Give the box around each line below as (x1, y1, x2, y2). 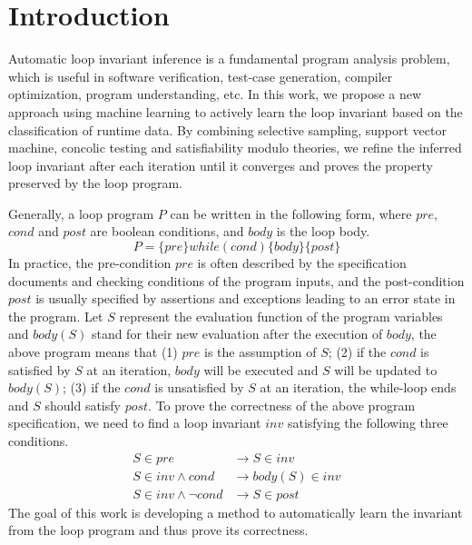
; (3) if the (63, 378, 121, 397)
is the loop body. (276, 222, 370, 241)
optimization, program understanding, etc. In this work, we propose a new (8, 84, 422, 104)
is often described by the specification (197, 253, 407, 272)
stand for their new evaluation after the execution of (91, 324, 383, 343)
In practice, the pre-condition (8, 253, 172, 272)
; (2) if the (328, 342, 387, 362)
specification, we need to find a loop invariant (8, 413, 261, 432)
